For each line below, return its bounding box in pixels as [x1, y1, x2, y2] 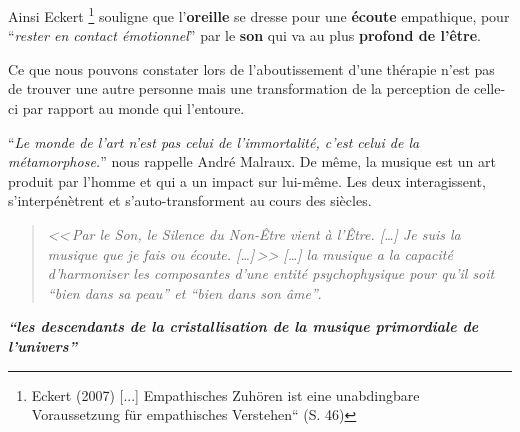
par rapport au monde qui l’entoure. [22, 98, 245, 119]
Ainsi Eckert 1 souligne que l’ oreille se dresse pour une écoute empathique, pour [8, 3, 510, 26]
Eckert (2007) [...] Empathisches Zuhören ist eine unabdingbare [31, 384, 420, 405]
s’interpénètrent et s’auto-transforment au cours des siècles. [8, 190, 372, 211]
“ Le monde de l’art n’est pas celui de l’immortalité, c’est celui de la [8, 131, 420, 152]
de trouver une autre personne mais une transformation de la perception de [8, 78, 470, 99]
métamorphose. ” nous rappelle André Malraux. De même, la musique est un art [8, 151, 496, 172]
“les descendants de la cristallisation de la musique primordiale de [8, 316, 479, 337]
